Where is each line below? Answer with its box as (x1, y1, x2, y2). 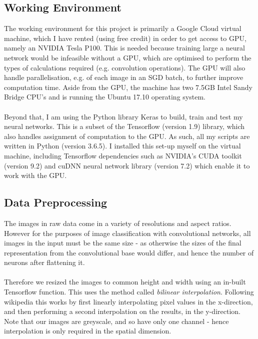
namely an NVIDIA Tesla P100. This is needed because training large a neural (4, 42, 245, 53)
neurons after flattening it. (4, 257, 85, 267)
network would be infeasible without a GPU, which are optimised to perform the (4, 52, 251, 62)
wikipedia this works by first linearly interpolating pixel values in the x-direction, (4, 296, 253, 306)
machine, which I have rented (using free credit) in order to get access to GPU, (4, 32, 246, 43)
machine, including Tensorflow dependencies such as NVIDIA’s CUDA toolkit (4, 150, 242, 160)
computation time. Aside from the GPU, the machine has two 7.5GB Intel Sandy (4, 81, 252, 92)
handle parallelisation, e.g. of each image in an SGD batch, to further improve (4, 72, 243, 82)
